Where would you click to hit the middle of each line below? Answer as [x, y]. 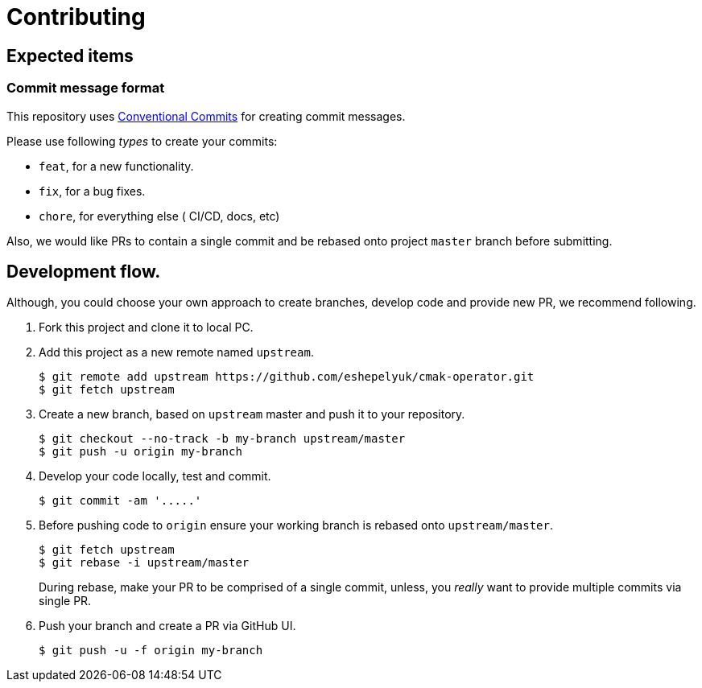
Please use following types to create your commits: [142, 141]
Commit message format [86, 88]
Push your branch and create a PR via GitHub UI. [167, 626]
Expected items [70, 56]
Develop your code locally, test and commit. [155, 476]
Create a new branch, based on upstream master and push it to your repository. [252, 414]
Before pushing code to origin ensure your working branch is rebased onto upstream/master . [296, 525]
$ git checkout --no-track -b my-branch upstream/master [222, 439]
